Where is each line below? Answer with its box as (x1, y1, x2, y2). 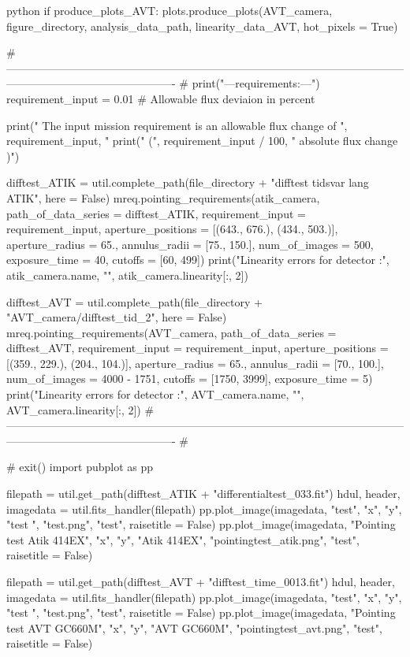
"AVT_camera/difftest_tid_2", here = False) (6, 309, 227, 325)
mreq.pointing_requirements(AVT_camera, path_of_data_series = (6, 324, 337, 340)
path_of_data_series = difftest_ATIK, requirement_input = (6, 205, 306, 221)
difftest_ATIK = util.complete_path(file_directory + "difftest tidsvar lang (6, 174, 369, 191)
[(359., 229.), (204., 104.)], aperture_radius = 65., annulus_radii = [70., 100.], (6, 354, 384, 371)
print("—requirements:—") (192, 75, 320, 91)
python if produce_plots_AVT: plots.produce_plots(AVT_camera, (6, 2, 333, 18)
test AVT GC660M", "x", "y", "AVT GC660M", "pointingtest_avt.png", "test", (6, 619, 382, 636)
